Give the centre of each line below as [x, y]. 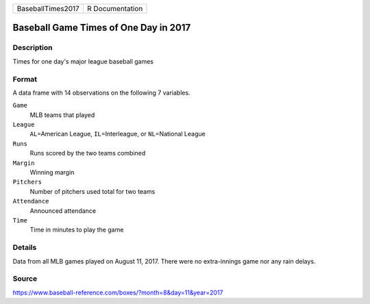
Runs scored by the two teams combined [88, 153]
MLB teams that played [62, 115]
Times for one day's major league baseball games [83, 61]
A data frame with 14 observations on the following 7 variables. [102, 92]
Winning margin [52, 173]
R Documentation [115, 9]
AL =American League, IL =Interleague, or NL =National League [118, 134]
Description [33, 48]
